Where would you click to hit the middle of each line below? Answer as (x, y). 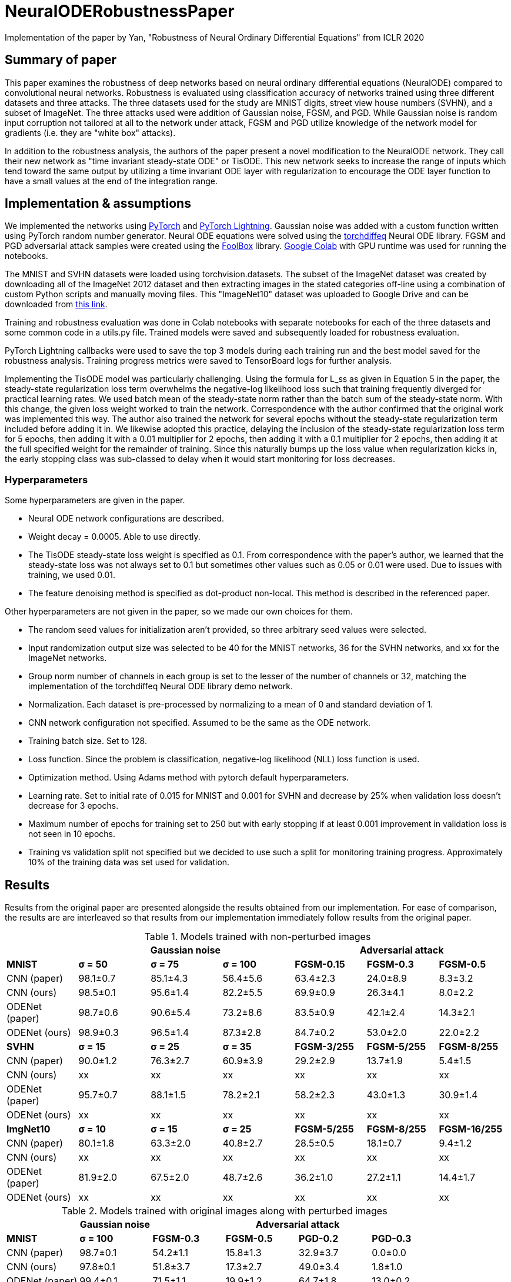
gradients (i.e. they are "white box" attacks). (90, 132)
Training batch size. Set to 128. (88, 741)
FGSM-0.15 (320, 964)
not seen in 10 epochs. (72, 834)
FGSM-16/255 (471, 1129)
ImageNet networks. (68, 658)
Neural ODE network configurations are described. (126, 519)
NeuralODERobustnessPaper (120, 11)
